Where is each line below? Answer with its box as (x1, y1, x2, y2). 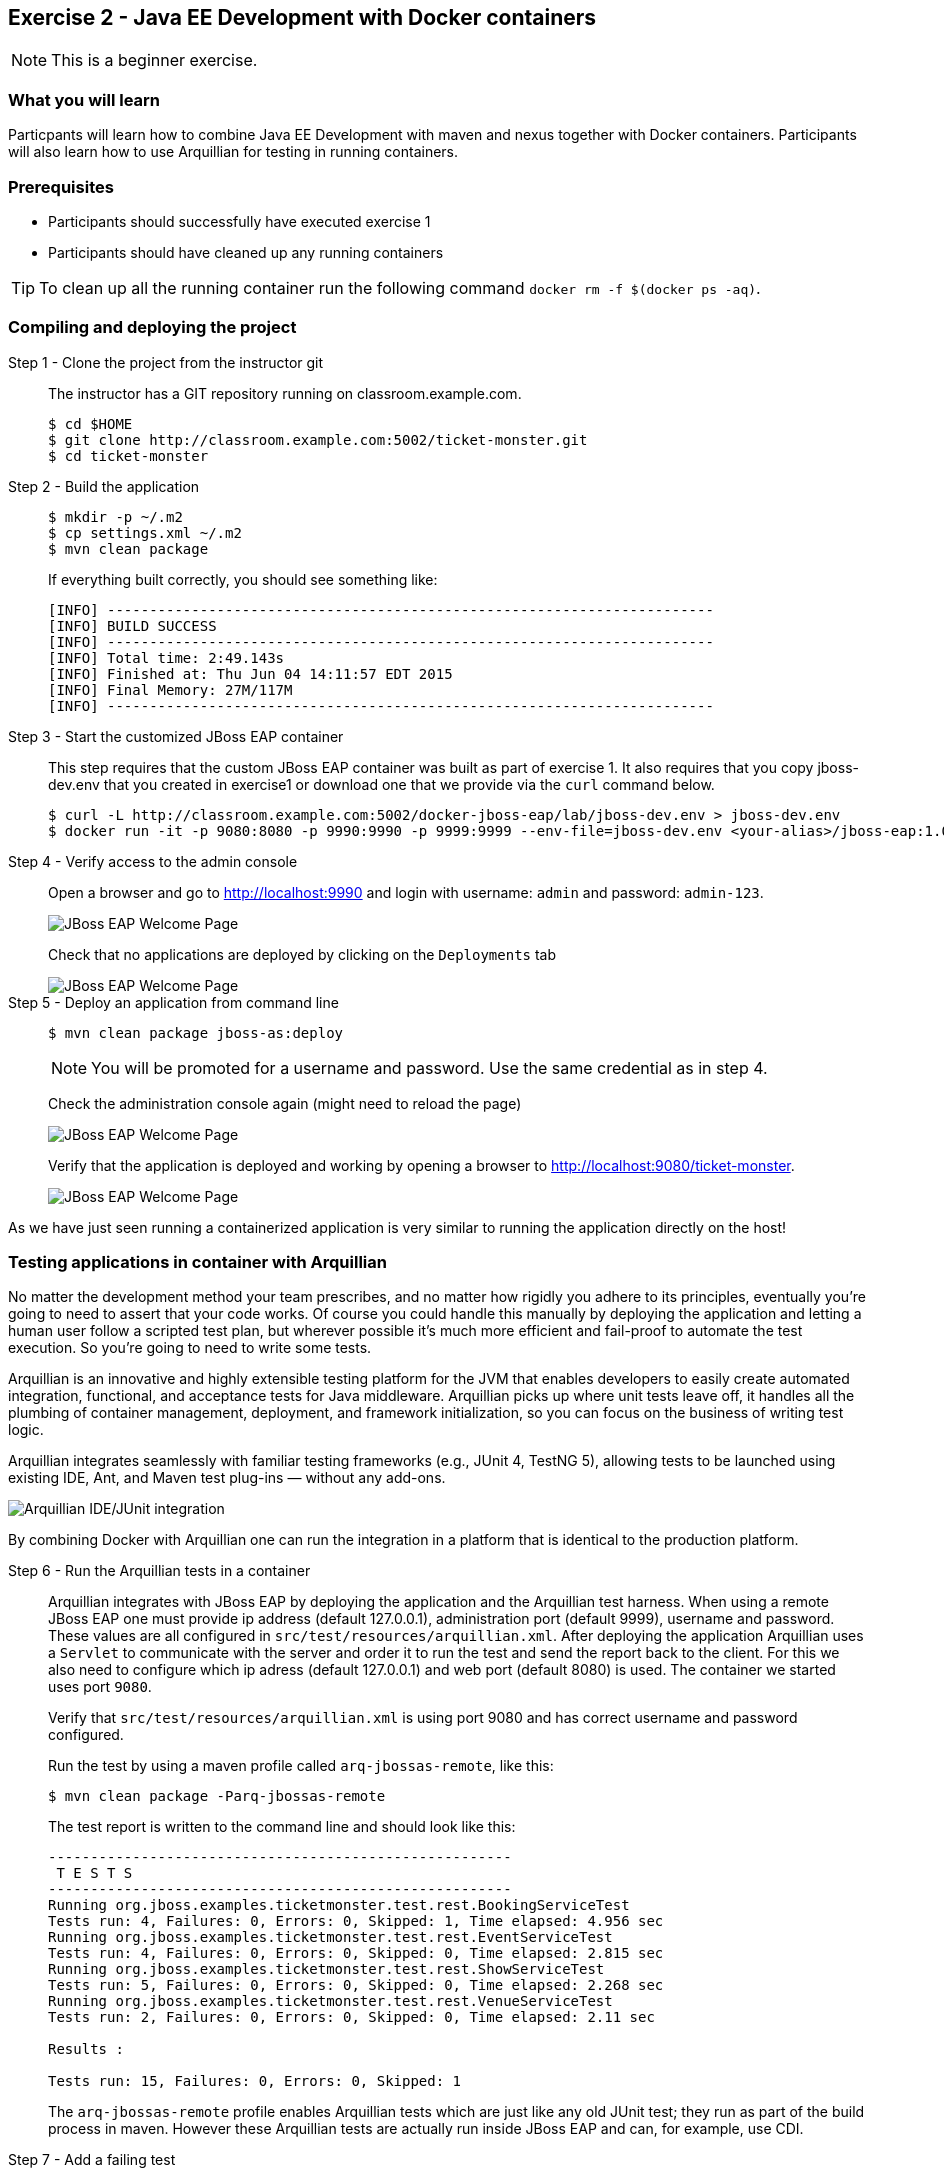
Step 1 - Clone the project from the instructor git (8, 353, 324, 371)
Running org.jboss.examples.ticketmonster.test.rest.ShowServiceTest (48, 1961, 605, 1978)
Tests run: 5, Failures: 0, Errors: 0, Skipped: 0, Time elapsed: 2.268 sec (48, 1977, 664, 1994)
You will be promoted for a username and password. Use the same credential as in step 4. (91, 1057, 768, 1078)
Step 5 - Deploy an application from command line (8, 993, 339, 1011)
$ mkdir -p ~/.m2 (48, 508, 183, 525)
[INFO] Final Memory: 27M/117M (48, 681, 293, 698)
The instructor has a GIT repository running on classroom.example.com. (48, 384, 522, 402)
